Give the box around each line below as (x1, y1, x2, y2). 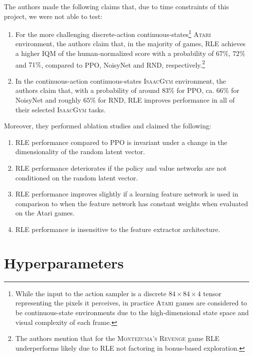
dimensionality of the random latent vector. (15, 146, 145, 157)
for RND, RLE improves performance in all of (98, 95, 235, 105)
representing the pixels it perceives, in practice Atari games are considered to (15, 298, 247, 308)
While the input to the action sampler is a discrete (15, 288, 167, 298)
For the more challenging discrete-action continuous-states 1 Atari (15, 28, 211, 39)
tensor (203, 288, 221, 298)
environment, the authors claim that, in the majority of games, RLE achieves (15, 38, 246, 49)
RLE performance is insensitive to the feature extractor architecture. (15, 224, 220, 234)
